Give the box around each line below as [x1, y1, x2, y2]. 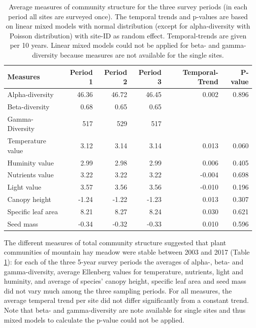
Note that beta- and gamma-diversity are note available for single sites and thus [4, 305, 246, 315]
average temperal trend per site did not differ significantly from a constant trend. [4, 295, 249, 305]
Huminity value [7, 157, 54, 167]
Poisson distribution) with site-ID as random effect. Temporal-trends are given [9, 30, 247, 40]
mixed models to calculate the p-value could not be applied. [4, 314, 185, 325]
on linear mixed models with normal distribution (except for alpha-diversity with [6, 21, 250, 31]
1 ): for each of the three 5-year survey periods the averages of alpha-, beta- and [4, 257, 244, 267]
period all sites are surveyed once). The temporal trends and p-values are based [8, 11, 248, 21]
